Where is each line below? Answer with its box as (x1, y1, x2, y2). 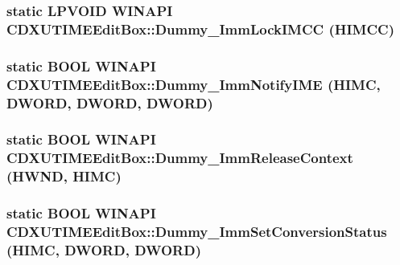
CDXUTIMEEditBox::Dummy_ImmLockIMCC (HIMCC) (6, 18, 394, 39)
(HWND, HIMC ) (6, 166, 122, 186)
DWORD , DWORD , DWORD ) (6, 92, 213, 112)
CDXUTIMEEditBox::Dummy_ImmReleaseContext (6, 148, 353, 168)
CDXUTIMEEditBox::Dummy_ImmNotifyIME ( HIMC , (6, 74, 381, 94)
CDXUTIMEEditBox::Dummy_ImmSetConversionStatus (6, 221, 387, 241)
